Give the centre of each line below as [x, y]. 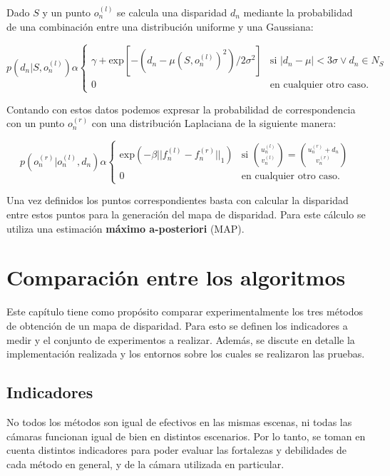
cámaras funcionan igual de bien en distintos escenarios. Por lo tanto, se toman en [186, 436]
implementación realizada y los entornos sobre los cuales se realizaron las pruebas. [186, 354]
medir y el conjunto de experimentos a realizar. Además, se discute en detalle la [181, 339]
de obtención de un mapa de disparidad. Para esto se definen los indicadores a [177, 325]
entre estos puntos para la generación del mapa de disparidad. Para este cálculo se [186, 214]
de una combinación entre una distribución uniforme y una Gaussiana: [160, 26]
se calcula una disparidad [172, 12]
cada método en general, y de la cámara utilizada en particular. [145, 464]
